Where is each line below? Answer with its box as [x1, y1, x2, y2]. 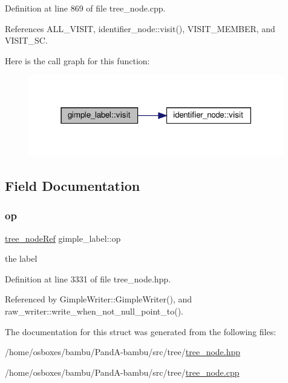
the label [5, 252, 38, 265]
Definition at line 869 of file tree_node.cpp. [5, 2, 166, 14]
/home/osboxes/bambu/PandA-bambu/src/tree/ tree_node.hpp [5, 345, 241, 358]
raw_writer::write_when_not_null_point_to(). [5, 304, 183, 317]
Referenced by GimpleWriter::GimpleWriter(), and [5, 293, 192, 305]
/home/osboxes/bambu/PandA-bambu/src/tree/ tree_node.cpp [5, 365, 240, 378]
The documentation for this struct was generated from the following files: [5, 325, 277, 338]
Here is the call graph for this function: [5, 54, 150, 67]
